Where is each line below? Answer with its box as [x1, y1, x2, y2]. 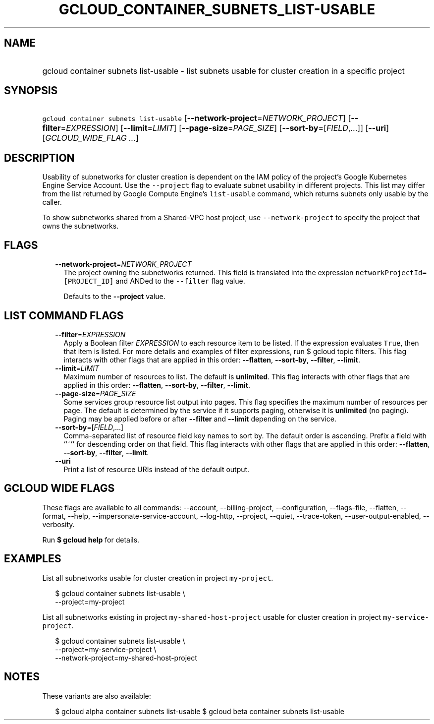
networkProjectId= [355, 269, 427, 277]
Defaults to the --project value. [63, 292, 165, 301]
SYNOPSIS [4, 84, 58, 97]
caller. [42, 198, 62, 207]
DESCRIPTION [4, 151, 75, 164]
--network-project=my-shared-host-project [55, 653, 197, 662]
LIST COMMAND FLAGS [4, 309, 124, 322]
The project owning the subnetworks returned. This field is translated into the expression [63, 268, 354, 277]
